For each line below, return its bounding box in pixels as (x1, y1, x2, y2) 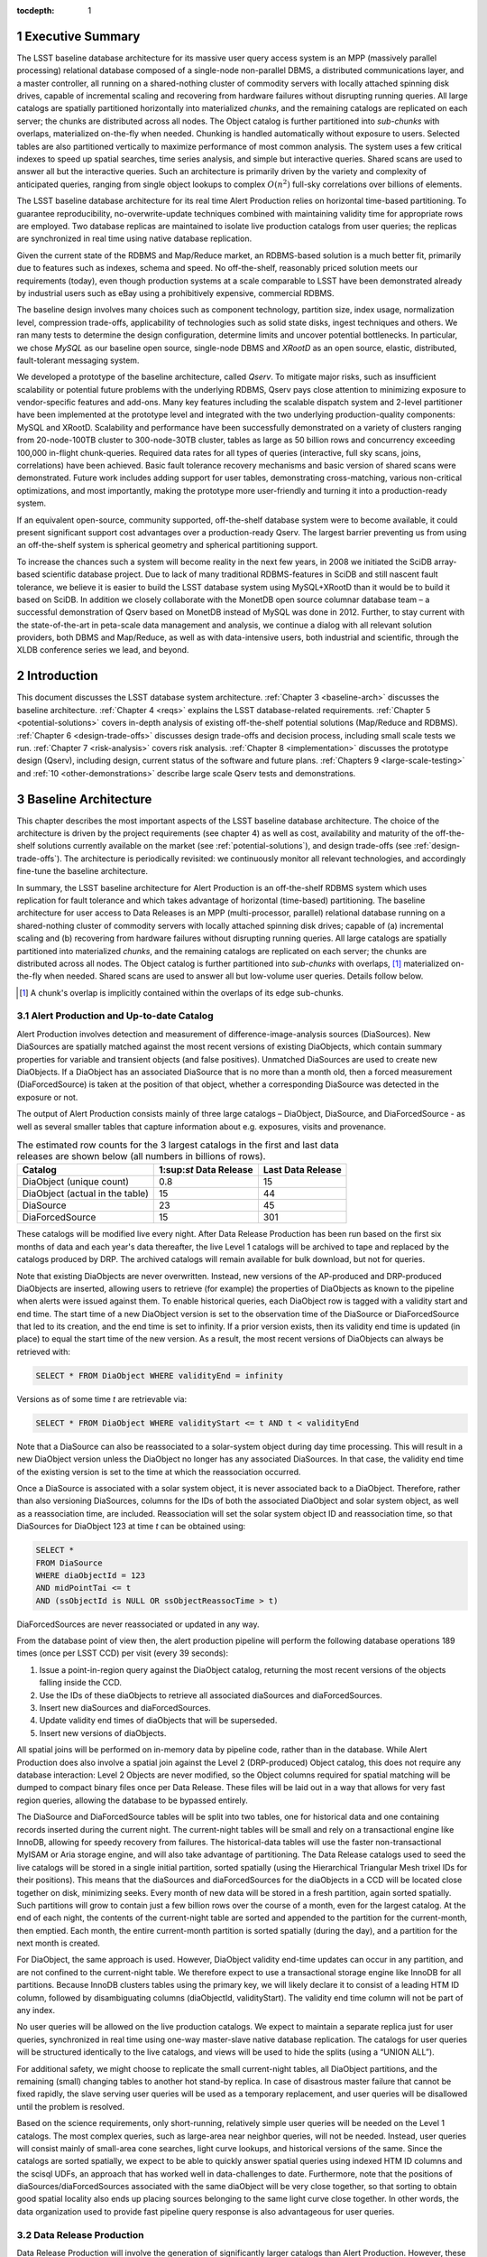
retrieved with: (16, 1346, 71, 1357)
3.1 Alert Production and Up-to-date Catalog (16, 1009, 214, 1022)
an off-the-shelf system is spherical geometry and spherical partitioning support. (16, 540, 318, 551)
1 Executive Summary (16, 28, 141, 44)
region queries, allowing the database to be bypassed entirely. (16, 1795, 248, 1806)
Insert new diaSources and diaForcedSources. (39, 1703, 211, 1714)
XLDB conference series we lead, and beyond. (16, 645, 189, 655)
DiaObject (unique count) (22, 1175, 130, 1188)
